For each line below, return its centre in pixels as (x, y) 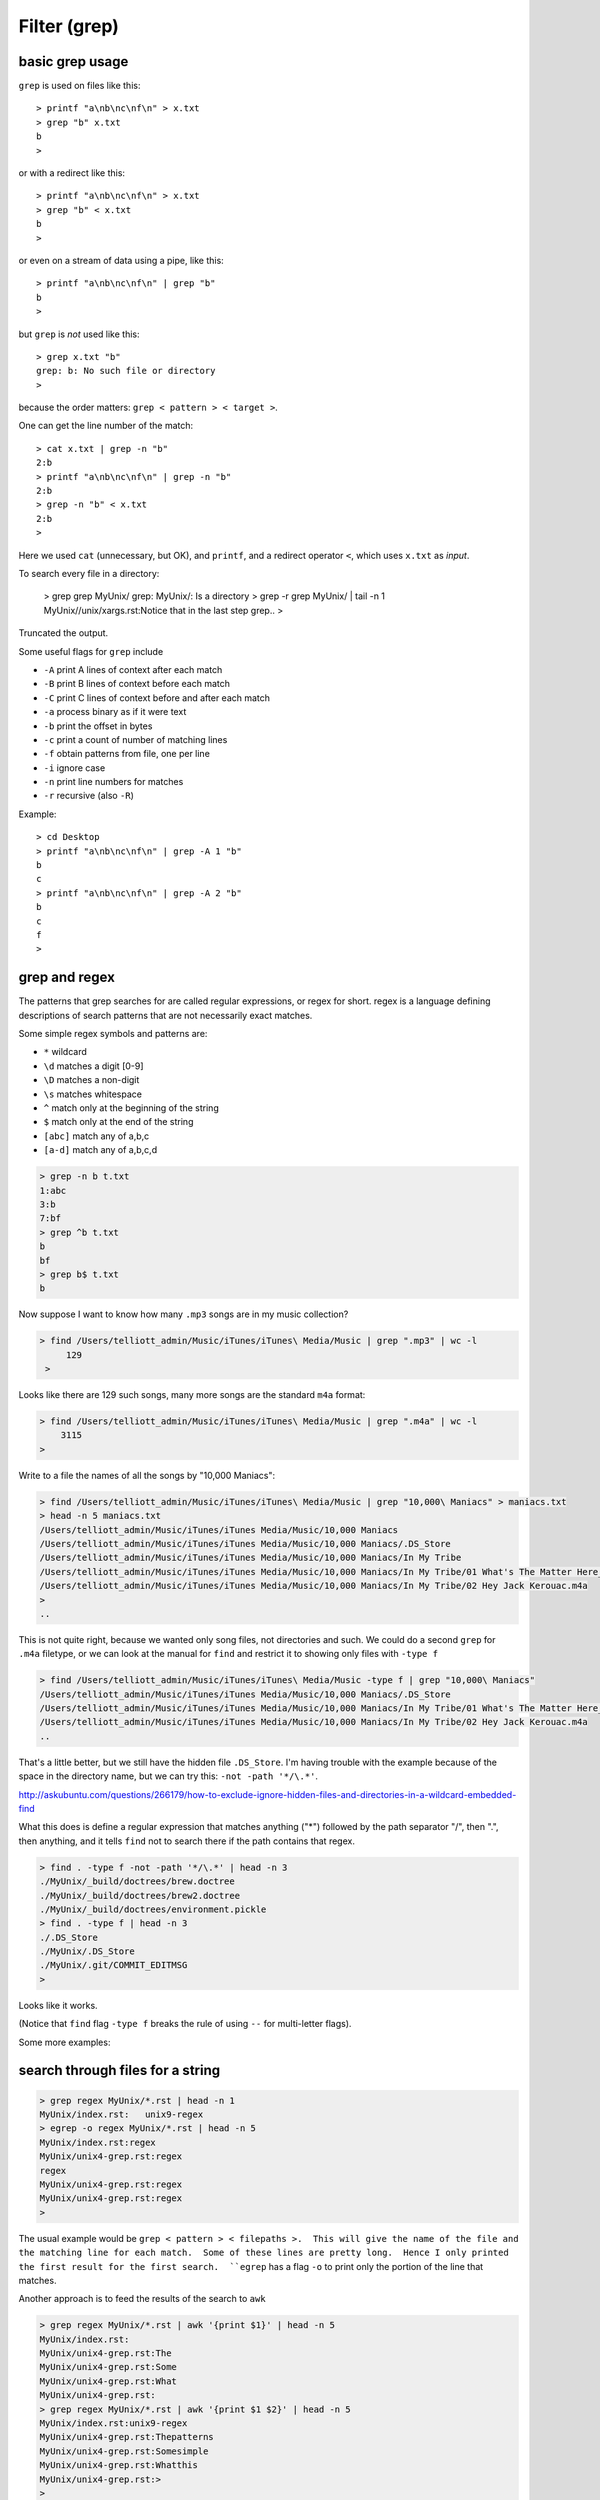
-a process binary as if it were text (115, 712)
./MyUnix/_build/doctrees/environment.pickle (153, 1909)
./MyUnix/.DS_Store (87, 1951)
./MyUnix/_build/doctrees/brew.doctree (137, 1881)
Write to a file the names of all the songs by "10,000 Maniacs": (147, 1475)
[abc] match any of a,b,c (96, 1136)
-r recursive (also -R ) (89, 796)
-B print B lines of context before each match (136, 684)
